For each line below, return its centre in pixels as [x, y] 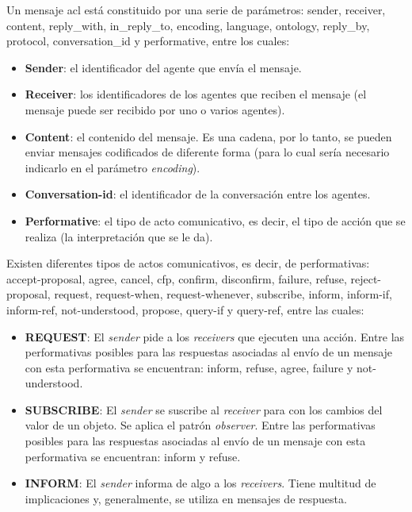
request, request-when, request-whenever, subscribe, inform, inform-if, [223, 294]
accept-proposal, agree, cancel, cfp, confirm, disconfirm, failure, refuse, [177, 278]
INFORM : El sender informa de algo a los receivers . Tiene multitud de [200, 483]
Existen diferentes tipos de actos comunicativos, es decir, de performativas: [188, 263]
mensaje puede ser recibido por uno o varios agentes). [155, 109]
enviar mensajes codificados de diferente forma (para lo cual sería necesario [207, 152]
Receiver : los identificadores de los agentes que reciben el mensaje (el [196, 94]
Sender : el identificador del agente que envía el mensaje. [163, 67]
